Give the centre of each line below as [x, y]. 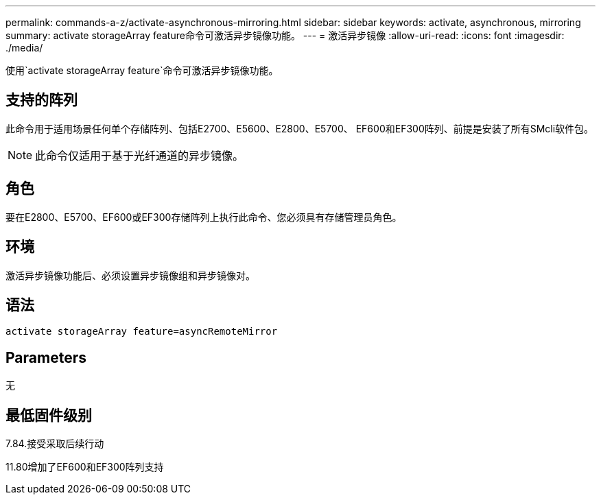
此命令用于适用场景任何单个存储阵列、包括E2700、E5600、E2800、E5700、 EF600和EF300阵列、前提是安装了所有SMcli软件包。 [300, 128]
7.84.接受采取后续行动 [55, 444]
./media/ [24, 48]
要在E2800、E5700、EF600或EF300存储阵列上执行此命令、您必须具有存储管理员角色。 [204, 217]
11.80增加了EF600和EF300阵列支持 [85, 467]
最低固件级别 [49, 415]
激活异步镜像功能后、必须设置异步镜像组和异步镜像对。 [130, 275]
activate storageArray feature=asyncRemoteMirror [142, 332]
